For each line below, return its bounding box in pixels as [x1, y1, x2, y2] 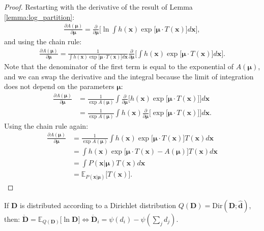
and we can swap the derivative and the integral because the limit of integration [4, 71, 254, 81]
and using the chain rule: [4, 36, 82, 46]
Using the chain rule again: [4, 120, 89, 131]
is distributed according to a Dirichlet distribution [20, 199, 177, 210]
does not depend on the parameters [4, 81, 114, 92]
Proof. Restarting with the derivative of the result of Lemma [4, 2, 193, 12]
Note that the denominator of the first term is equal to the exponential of [4, 61, 233, 72]
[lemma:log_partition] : [4, 11, 75, 22]
